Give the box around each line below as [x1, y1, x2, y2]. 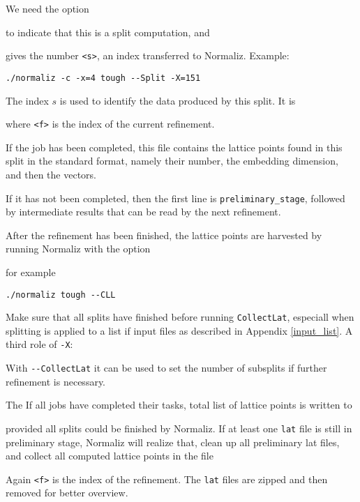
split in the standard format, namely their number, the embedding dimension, [6, 153, 338, 168]
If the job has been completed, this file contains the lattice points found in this [6, 139, 343, 154]
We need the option [6, 1, 89, 15]
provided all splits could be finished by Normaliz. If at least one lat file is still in [6, 420, 352, 435]
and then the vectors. [6, 167, 97, 181]
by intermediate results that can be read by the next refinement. [6, 204, 281, 219]
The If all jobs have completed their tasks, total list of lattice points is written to [6, 397, 352, 412]
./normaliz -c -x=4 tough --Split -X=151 [6, 73, 201, 83]
